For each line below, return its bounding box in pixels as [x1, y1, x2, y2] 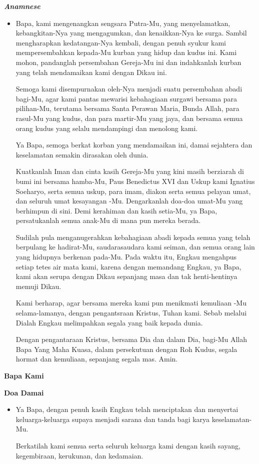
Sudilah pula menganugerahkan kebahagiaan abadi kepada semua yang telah [15, 231, 250, 242]
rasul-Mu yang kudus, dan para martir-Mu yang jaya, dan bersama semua [15, 112, 243, 123]
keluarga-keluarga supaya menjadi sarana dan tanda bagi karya [15, 413, 210, 424]
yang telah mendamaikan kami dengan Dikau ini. [15, 66, 167, 77]
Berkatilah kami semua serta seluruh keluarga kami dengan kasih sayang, [15, 440, 240, 450]
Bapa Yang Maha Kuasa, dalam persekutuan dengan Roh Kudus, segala [15, 343, 237, 354]
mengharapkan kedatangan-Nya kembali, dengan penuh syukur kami [15, 37, 226, 47]
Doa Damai [4, 387, 44, 397]
